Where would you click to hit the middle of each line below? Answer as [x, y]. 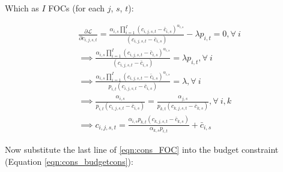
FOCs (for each [76, 8]
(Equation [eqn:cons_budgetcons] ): [69, 161]
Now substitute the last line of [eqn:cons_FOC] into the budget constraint [142, 150]
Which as [22, 8]
